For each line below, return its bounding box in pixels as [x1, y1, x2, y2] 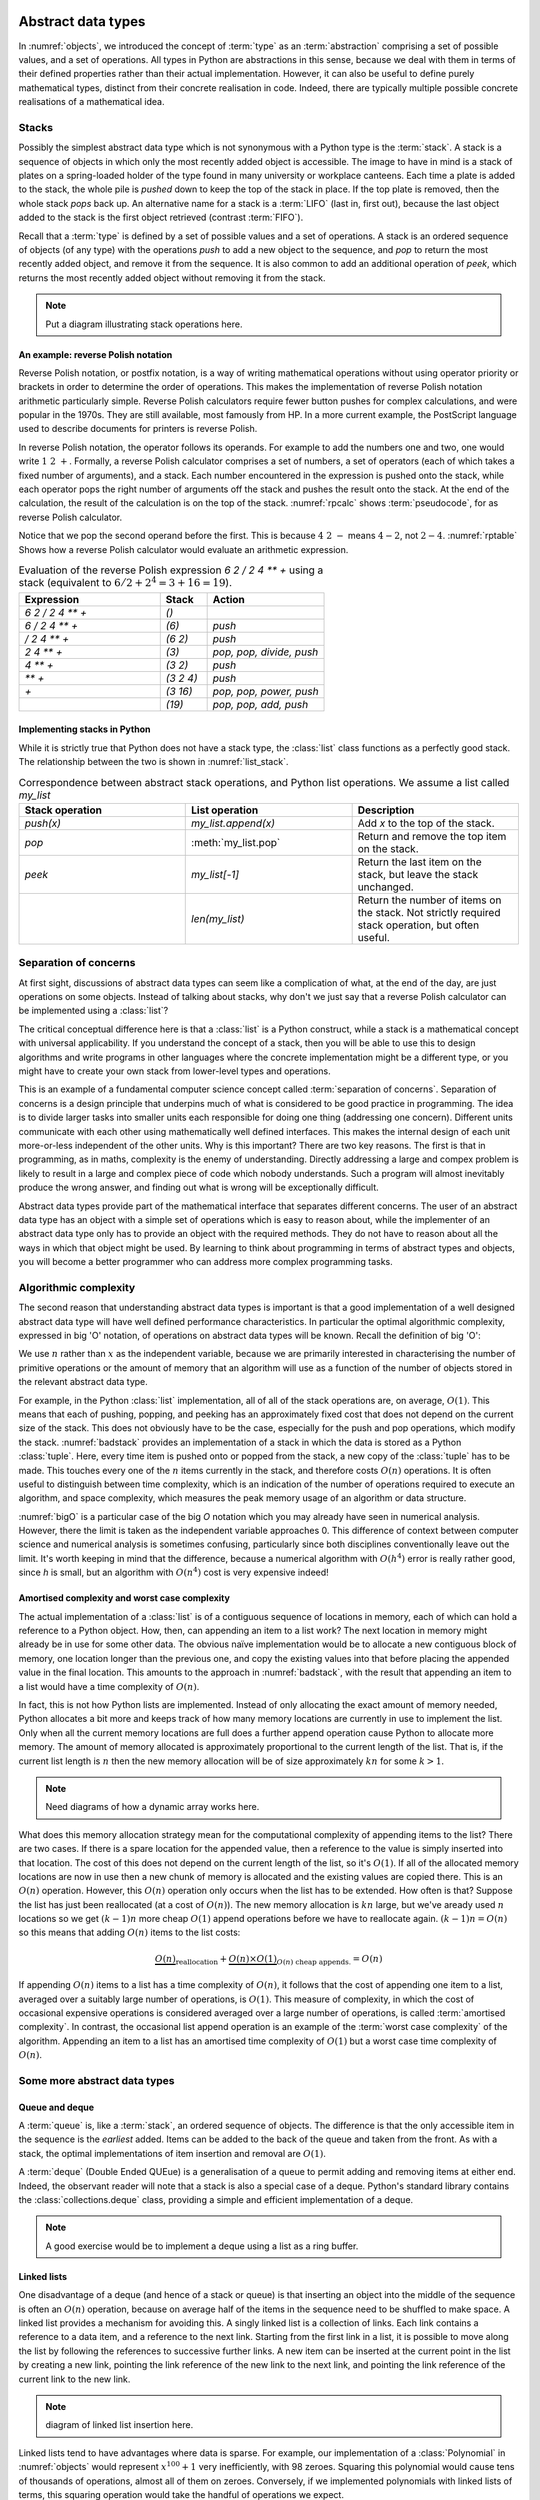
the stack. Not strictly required [357, 905, 501, 919]
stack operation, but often [357, 918, 480, 932]
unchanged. [357, 880, 414, 894]
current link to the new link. [18, 2373, 131, 2385]
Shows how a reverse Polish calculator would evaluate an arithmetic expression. [18, 543, 349, 555]
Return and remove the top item [357, 829, 507, 843]
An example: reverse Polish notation [18, 348, 173, 360]
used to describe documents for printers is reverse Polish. [18, 423, 258, 435]
